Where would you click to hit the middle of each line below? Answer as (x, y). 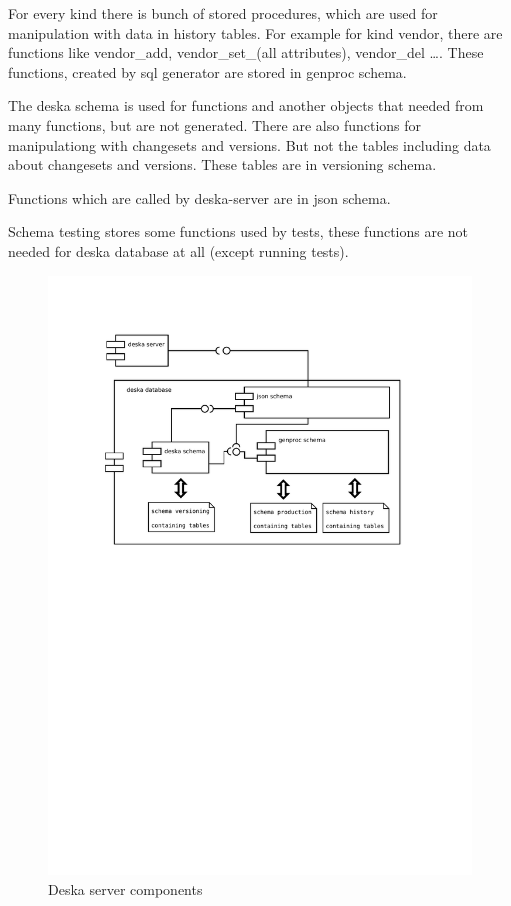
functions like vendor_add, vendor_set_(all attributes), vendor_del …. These (246, 52)
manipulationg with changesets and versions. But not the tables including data (249, 144)
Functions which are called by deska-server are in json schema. (199, 197)
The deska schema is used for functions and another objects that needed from (246, 105)
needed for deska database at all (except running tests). (178, 250)
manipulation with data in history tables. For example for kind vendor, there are (255, 32)
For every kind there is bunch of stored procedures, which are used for (223, 13)
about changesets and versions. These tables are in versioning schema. (222, 164)
